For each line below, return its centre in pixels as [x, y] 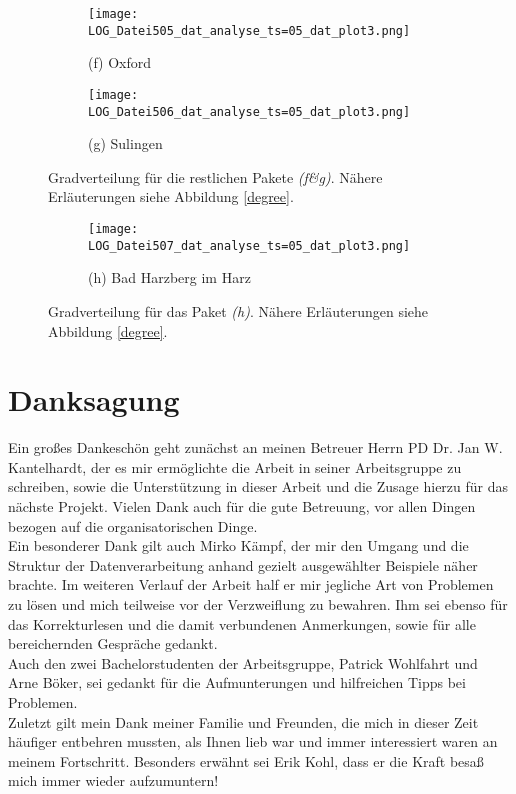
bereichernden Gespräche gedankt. [113, 643]
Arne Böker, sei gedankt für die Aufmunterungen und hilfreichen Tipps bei [237, 682]
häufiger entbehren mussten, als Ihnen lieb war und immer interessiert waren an [253, 741]
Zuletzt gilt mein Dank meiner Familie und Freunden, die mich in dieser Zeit [243, 721]
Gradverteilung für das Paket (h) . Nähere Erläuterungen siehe [238, 310]
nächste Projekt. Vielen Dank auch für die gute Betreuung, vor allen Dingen [242, 506]
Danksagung [94, 399]
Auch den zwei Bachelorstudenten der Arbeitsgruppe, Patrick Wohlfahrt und [243, 662]
